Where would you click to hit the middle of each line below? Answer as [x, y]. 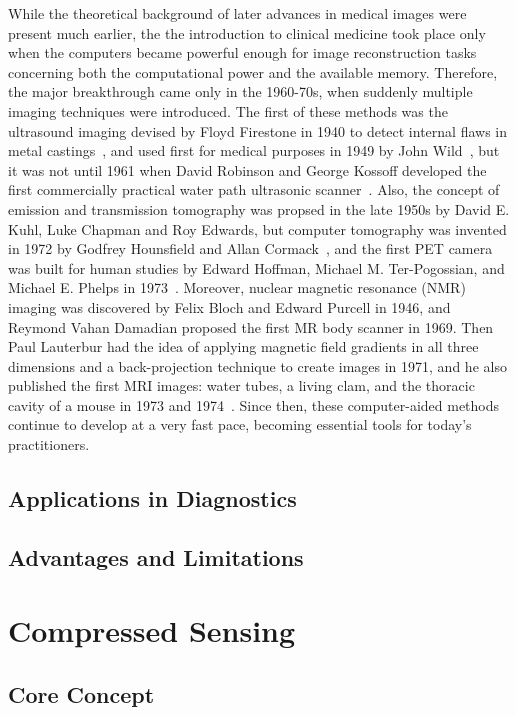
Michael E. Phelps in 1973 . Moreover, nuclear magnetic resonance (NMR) [237, 287]
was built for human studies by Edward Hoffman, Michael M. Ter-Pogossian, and [256, 267]
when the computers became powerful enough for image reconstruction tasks [242, 52]
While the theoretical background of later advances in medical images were [237, 13]
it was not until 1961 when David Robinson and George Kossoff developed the [247, 169]
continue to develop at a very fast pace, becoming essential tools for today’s [240, 424]
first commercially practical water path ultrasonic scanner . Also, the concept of [254, 189]
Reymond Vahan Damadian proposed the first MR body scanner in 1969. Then [251, 326]
